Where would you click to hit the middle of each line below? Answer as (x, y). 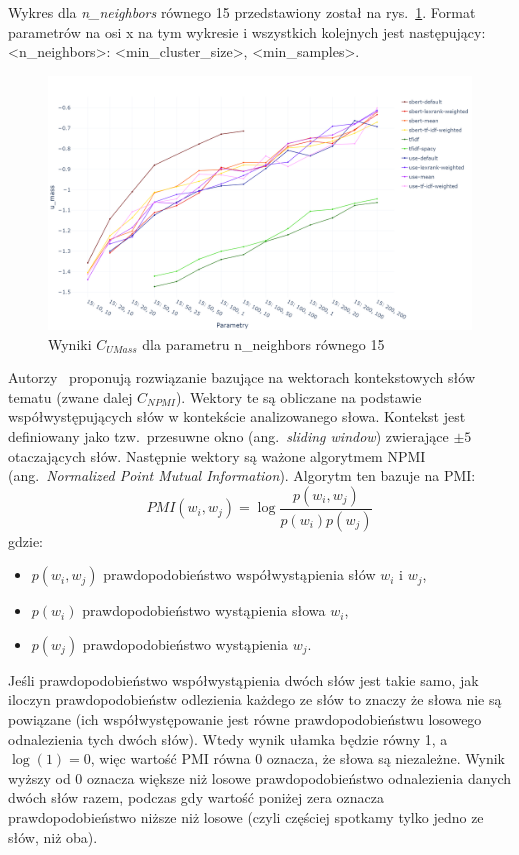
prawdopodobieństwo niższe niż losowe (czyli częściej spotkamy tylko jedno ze (246, 816)
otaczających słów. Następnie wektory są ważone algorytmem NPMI (217, 455)
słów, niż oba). (53, 836)
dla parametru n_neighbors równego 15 (263, 343)
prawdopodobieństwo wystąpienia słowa (204, 610)
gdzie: (25, 540)
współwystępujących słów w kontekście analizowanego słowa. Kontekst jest (237, 416)
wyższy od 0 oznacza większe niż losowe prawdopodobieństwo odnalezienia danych (260, 777)
